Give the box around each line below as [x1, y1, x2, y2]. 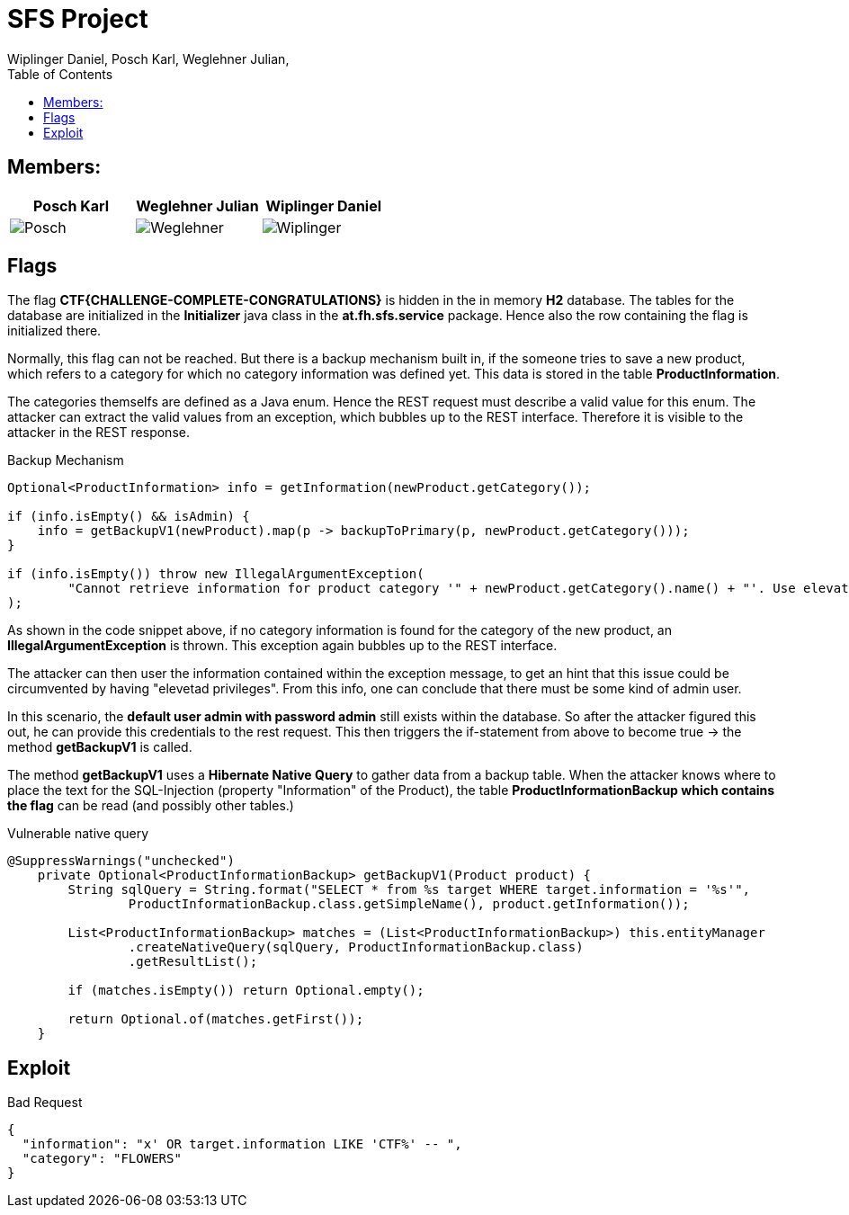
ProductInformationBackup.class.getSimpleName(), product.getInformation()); [128, 897, 690, 912]
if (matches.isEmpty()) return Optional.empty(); [67, 983, 424, 998]
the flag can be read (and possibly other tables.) [7, 798, 294, 814]
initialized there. [7, 323, 102, 339]
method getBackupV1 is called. [7, 739, 192, 755]
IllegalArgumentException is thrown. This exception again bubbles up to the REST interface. [7, 638, 558, 654]
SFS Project [7, 4, 148, 34]
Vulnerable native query [7, 826, 149, 842]
